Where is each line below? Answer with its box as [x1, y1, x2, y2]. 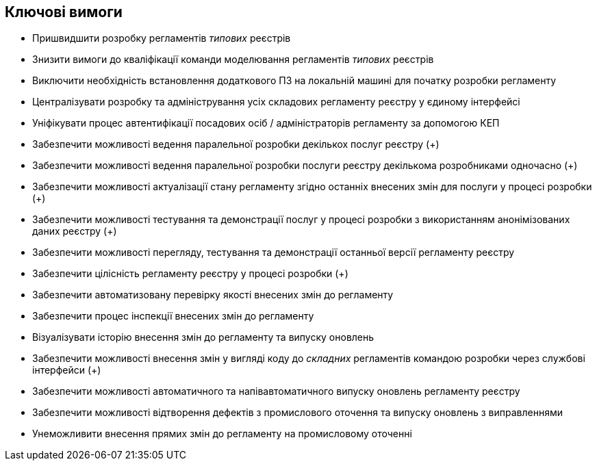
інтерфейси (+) [32, 364, 101, 376]
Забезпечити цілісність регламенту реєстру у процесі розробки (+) [32, 268, 348, 280]
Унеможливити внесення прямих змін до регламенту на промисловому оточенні [32, 428, 412, 440]
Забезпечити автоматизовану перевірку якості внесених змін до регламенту [32, 289, 394, 301]
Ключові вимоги [5, 3, 123, 21]
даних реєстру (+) [32, 225, 117, 237]
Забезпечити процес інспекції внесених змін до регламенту [32, 310, 314, 322]
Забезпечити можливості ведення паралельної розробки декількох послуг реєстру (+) [32, 138, 440, 151]
